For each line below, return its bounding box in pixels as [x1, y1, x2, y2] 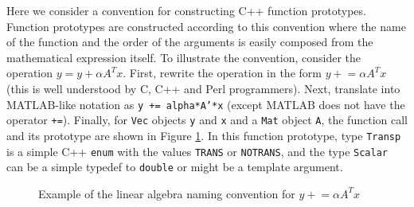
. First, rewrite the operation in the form [123, 64, 322, 81]
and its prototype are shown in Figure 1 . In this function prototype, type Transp [6, 127, 401, 143]
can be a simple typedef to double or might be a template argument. [6, 158, 343, 175]
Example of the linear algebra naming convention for [38, 185, 295, 201]
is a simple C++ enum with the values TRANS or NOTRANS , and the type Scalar [6, 143, 388, 159]
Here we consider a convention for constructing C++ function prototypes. [6, 2, 366, 18]
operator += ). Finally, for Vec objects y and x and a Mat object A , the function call [6, 111, 408, 128]
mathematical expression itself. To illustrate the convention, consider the [6, 49, 361, 65]
